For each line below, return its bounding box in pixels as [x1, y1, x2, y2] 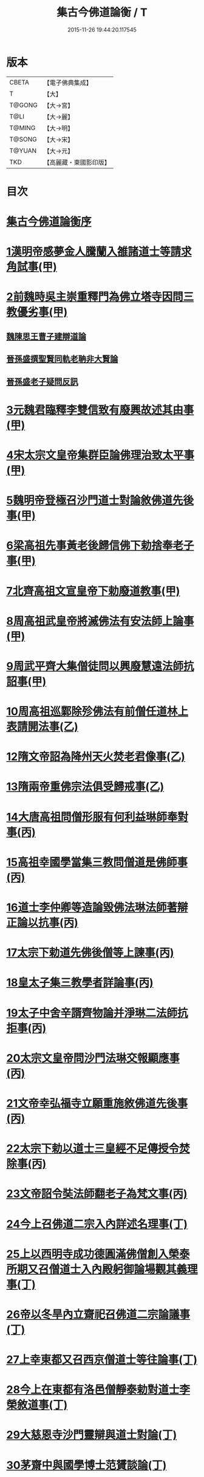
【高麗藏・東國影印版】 [43, 158, 110, 166]
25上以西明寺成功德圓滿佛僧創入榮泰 [6, 1247, 190, 1261]
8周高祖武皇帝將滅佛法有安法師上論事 [6, 614, 194, 628]
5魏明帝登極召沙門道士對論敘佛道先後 [6, 493, 194, 507]
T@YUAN [9, 146, 37, 155]
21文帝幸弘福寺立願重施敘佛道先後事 [6, 1096, 188, 1110]
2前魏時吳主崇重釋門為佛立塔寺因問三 [6, 290, 194, 304]
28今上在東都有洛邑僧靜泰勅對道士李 [6, 1383, 190, 1397]
